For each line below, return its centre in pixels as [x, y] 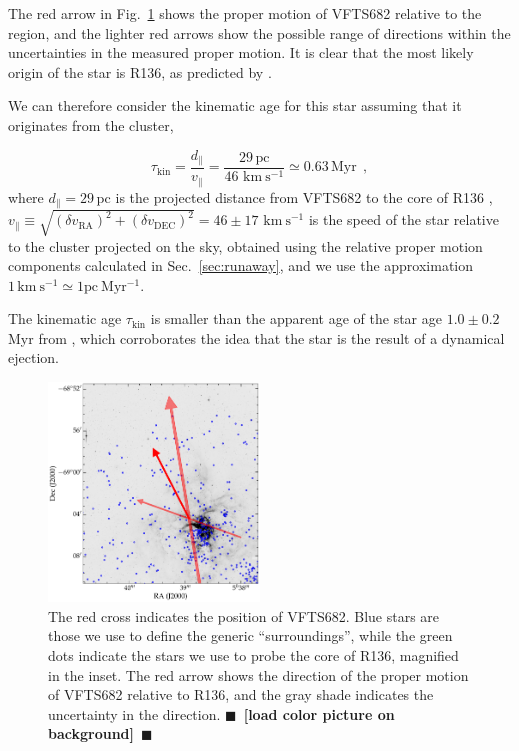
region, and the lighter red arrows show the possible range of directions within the [259, 32]
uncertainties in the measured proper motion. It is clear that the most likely [241, 52]
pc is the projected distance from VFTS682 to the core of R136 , [294, 196]
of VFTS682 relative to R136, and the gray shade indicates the [241, 694]
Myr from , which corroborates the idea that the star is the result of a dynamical [256, 337]
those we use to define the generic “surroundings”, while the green [250, 635]
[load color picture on [319, 713]
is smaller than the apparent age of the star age [296, 318]
